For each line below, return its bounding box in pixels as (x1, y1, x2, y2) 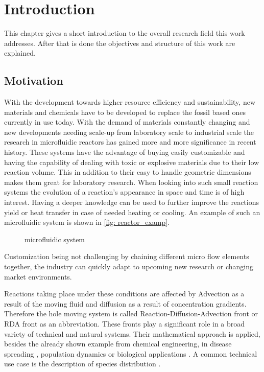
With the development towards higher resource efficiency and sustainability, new (4, 97, 256, 107)
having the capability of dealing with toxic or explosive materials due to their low (4, 156, 259, 167)
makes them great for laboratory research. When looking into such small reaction (4, 176, 258, 187)
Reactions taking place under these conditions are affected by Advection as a (4, 288, 245, 299)
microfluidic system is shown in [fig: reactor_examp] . (4, 217, 170, 227)
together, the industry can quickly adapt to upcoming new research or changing (4, 261, 254, 272)
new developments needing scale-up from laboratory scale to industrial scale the (4, 126, 254, 137)
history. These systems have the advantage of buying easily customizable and (4, 147, 245, 157)
